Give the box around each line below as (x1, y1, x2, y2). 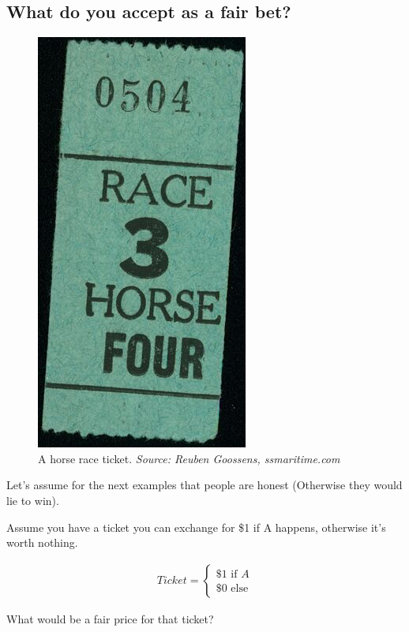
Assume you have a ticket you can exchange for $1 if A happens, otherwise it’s (6, 518, 386, 535)
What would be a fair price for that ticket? (6, 610, 214, 626)
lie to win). (6, 492, 59, 508)
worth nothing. (6, 534, 78, 551)
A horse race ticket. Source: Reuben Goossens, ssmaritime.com (38, 450, 340, 466)
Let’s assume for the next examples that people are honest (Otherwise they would (6, 477, 403, 493)
